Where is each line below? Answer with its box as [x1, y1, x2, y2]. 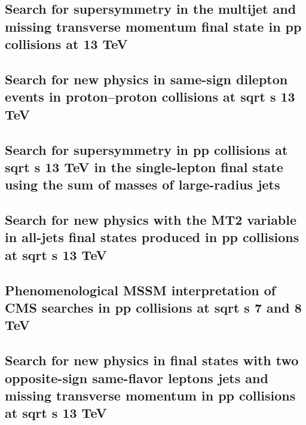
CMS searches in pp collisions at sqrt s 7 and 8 [5, 298, 302, 317]
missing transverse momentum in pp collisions [5, 386, 296, 404]
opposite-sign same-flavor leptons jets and [5, 368, 268, 387]
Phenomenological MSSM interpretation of [5, 280, 276, 299]
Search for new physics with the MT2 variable [5, 210, 297, 229]
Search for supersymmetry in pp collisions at [5, 140, 288, 158]
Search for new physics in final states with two [5, 351, 299, 369]
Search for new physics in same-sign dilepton [5, 69, 288, 88]
